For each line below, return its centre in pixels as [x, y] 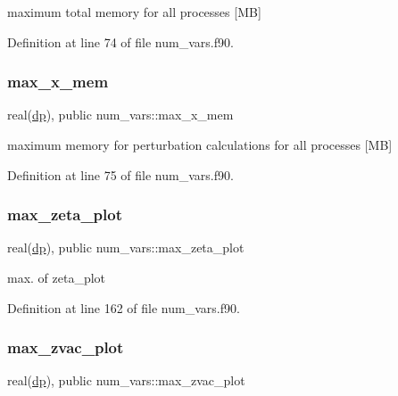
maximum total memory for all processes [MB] [134, 12]
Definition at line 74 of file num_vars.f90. [120, 41]
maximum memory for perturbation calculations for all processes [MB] [200, 144]
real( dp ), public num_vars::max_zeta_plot [126, 247]
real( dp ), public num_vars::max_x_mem [120, 115]
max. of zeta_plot [57, 277]
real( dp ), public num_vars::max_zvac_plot [126, 380]
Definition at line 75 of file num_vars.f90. [120, 174]
